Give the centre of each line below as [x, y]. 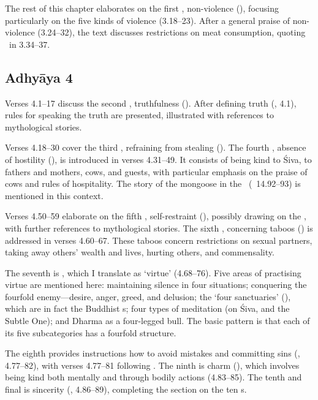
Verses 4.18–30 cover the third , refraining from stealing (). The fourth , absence [156, 147]
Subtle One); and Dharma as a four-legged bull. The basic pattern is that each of [157, 321]
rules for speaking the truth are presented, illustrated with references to [139, 115]
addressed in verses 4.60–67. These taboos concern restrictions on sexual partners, [159, 240]
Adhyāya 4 [39, 77]
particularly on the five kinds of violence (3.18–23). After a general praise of [148, 20]
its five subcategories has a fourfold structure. [91, 332]
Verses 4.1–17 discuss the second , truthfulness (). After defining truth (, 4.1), [151, 103]
